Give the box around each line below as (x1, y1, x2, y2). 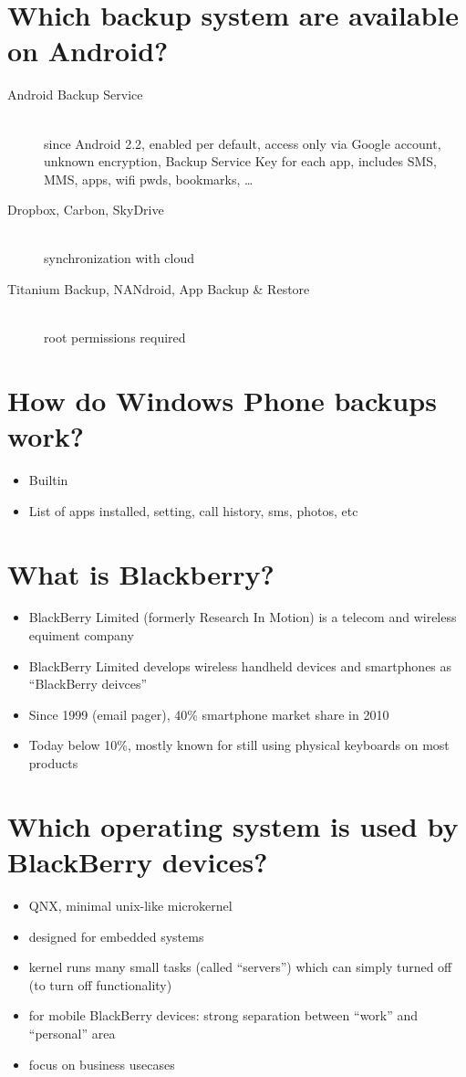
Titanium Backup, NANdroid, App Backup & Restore (7, 280, 310, 299)
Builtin (28, 470, 68, 490)
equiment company (28, 626, 134, 645)
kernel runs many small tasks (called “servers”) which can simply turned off (28, 957, 452, 977)
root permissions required (44, 328, 186, 347)
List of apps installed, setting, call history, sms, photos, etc (28, 501, 358, 520)
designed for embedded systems (28, 926, 204, 945)
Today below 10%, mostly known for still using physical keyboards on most (28, 735, 450, 755)
